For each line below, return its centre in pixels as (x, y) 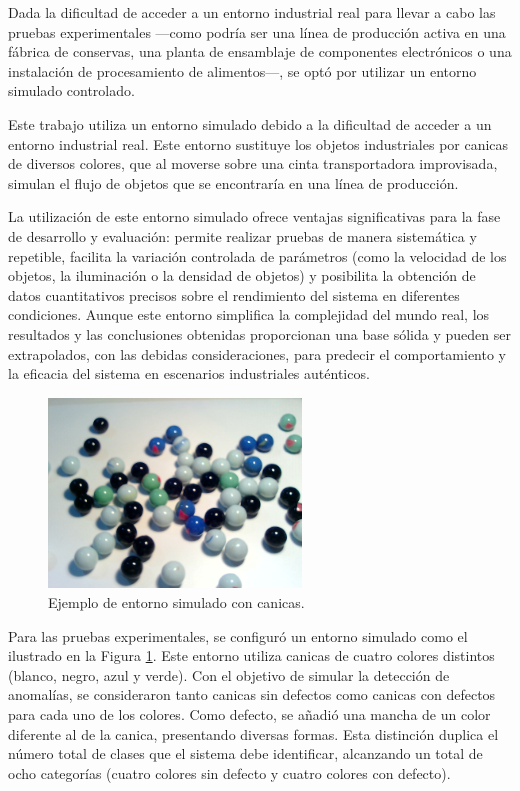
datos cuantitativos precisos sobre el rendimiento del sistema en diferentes (234, 294)
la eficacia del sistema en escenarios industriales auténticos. (189, 373)
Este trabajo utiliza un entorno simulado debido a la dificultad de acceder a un (250, 123)
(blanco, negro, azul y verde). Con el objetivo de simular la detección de (229, 674)
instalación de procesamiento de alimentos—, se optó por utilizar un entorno (242, 70)
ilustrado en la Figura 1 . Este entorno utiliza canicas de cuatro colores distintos (251, 655)
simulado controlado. (71, 90)
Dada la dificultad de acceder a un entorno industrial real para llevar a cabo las (252, 12)
